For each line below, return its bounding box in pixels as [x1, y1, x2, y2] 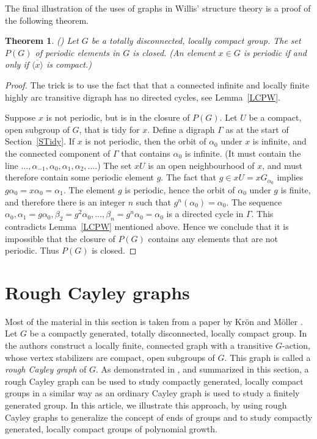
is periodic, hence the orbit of [125, 183, 235, 196]
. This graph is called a [224, 351, 311, 363]
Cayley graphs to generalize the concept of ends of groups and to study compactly [5, 410, 313, 423]
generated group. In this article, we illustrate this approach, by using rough [5, 399, 287, 412]
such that [136, 195, 171, 208]
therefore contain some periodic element [5, 171, 155, 184]
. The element [63, 183, 115, 196]
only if [5, 58, 29, 71]
